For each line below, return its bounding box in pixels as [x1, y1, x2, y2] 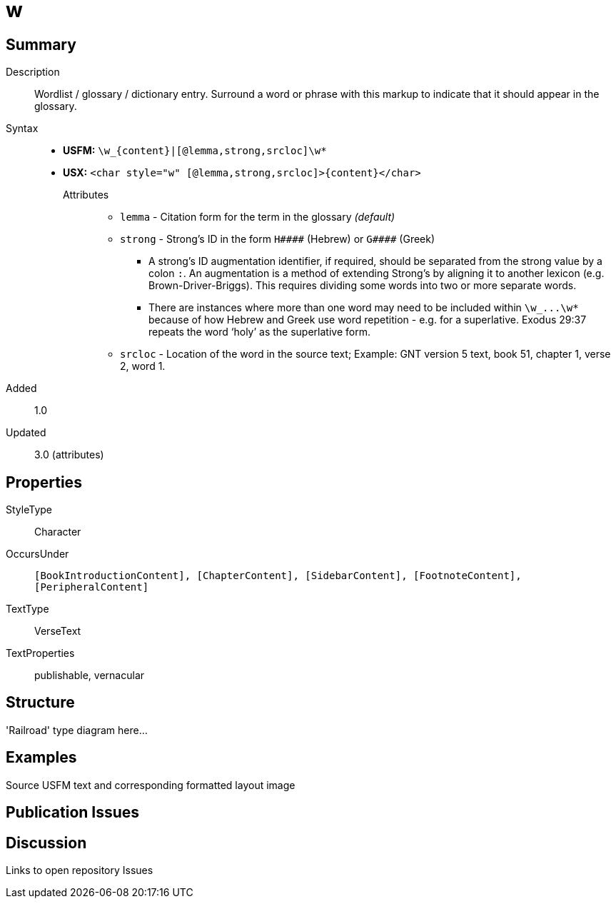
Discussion [6, 833, 87, 852]
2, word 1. [120, 360, 166, 373]
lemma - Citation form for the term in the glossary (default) [120, 211, 395, 224]
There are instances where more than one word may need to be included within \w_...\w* [148, 301, 579, 314]
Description [6, 66, 60, 79]
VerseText [34, 625, 81, 638]
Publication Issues [6, 803, 140, 822]
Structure [6, 693, 75, 712]
